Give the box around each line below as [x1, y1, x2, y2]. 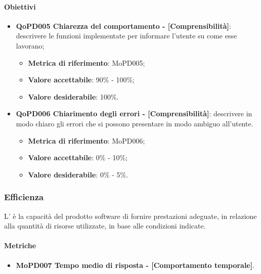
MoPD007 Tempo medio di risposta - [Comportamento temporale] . [16, 259, 255, 270]
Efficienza [4, 191, 44, 203]
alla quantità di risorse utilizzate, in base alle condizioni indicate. [4, 220, 206, 231]
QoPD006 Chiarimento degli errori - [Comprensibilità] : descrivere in [16, 108, 252, 119]
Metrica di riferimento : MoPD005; [28, 57, 145, 68]
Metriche [4, 240, 36, 251]
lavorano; [16, 40, 45, 51]
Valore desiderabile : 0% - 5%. [28, 169, 128, 179]
